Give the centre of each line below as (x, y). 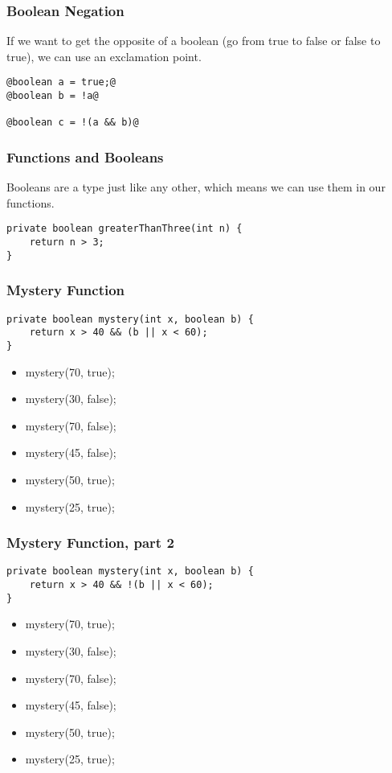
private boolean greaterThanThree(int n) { (125, 229)
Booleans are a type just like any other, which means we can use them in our (196, 187)
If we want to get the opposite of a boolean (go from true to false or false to (194, 41)
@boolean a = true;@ (61, 82)
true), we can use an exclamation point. (104, 56)
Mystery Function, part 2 (90, 543)
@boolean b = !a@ (53, 96)
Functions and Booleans (85, 156)
